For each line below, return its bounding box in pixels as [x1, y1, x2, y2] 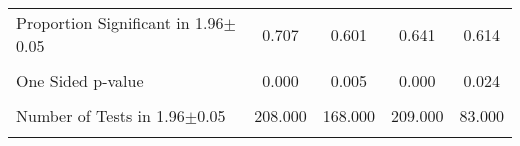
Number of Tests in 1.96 [16, 104, 185, 127]
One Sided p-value [16, 69, 144, 92]
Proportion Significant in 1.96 [16, 11, 224, 34]
